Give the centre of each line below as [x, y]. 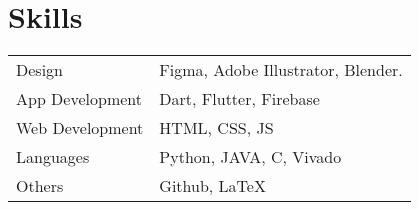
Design [39, 70]
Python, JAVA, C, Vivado [250, 157]
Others [40, 186]
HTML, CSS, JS [216, 128]
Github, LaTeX [212, 186]
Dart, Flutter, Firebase [239, 99]
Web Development [80, 128]
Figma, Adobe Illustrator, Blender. [281, 70]
